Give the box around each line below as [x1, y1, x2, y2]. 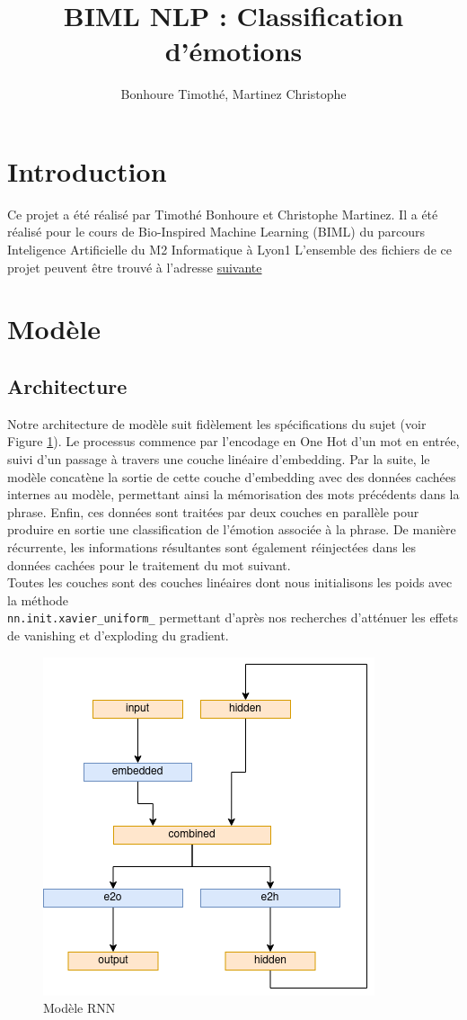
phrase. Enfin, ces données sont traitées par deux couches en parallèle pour [7, 502, 419, 521]
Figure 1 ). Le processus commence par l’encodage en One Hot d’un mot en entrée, [7, 432, 460, 451]
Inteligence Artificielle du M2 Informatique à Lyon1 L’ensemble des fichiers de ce [7, 240, 452, 259]
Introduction [7, 152, 167, 189]
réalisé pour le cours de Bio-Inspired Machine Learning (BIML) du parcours [7, 222, 425, 241]
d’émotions [164, 32, 303, 69]
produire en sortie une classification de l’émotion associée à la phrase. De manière [7, 520, 456, 539]
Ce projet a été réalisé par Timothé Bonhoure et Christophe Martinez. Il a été [7, 204, 438, 223]
